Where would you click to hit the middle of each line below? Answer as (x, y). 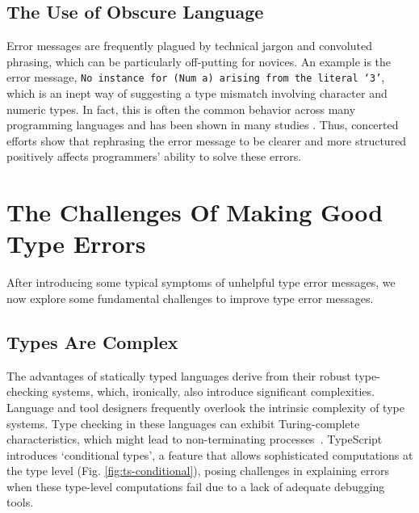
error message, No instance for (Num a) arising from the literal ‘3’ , (196, 77)
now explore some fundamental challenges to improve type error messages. (190, 298)
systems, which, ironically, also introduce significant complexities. (213, 391)
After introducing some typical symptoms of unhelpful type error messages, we (201, 282)
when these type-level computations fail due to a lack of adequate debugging (196, 486)
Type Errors (76, 244)
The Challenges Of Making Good (195, 212)
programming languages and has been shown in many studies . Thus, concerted (203, 125)
